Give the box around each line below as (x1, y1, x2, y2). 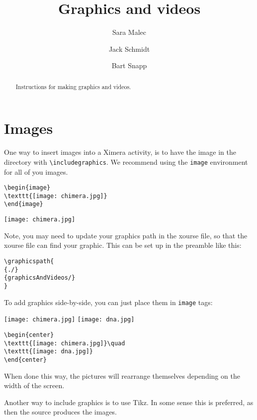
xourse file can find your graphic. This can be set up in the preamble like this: (4, 240, 242, 250)
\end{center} (4, 356, 47, 363)
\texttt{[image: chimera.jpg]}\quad (4, 339, 125, 347)
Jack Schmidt (108, 43, 150, 54)
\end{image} (4, 201, 43, 208)
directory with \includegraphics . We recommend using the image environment (4, 156, 248, 167)
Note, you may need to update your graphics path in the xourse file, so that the (4, 230, 248, 240)
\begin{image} (4, 184, 51, 192)
